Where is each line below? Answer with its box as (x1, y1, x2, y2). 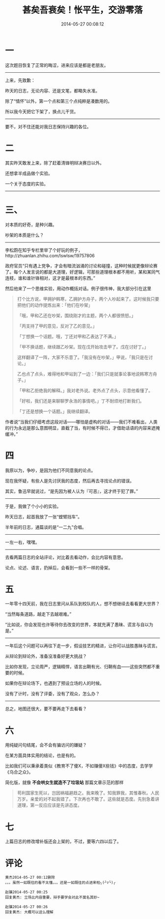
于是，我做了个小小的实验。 (5, 503, 61, 509)
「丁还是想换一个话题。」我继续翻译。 (17, 408, 93, 414)
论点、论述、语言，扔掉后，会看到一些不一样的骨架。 (5, 565, 113, 571)
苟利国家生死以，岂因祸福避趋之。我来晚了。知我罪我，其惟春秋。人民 (17, 790, 160, 796)
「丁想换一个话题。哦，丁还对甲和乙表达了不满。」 (17, 333, 119, 339)
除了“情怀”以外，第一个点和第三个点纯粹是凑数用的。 (5, 98, 112, 104)
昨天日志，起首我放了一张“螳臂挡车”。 (5, 514, 82, 519)
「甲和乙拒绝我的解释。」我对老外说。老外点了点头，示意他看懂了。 (17, 387, 153, 393)
